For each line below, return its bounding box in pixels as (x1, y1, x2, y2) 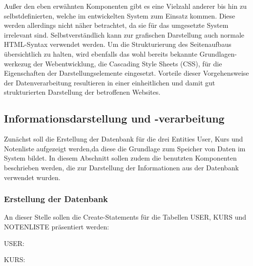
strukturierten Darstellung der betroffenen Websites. (4, 87, 161, 97)
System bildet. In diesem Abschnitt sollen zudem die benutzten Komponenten (4, 153, 237, 163)
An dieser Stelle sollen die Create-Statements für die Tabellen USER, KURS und (4, 212, 246, 222)
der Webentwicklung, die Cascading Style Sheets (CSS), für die (33, 58, 222, 68)
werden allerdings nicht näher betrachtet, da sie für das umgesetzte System (4, 20, 229, 30)
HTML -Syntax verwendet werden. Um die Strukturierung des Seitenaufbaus (4, 39, 232, 49)
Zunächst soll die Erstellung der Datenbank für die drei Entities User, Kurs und (4, 134, 243, 144)
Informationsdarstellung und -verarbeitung (4, 111, 225, 126)
